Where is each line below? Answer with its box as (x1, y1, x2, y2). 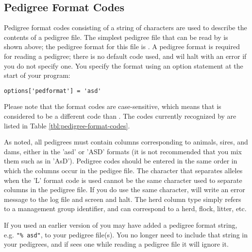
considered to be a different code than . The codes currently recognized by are (4, 111, 236, 121)
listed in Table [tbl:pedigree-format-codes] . (4, 120, 130, 130)
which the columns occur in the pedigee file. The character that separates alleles (4, 165, 243, 175)
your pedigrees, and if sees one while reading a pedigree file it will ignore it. (4, 239, 229, 249)
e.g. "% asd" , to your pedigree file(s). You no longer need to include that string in (4, 229, 248, 239)
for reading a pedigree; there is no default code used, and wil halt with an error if (4, 51, 247, 61)
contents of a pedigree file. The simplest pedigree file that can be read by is (4, 32, 228, 42)
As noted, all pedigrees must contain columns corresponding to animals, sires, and (4, 137, 248, 147)
